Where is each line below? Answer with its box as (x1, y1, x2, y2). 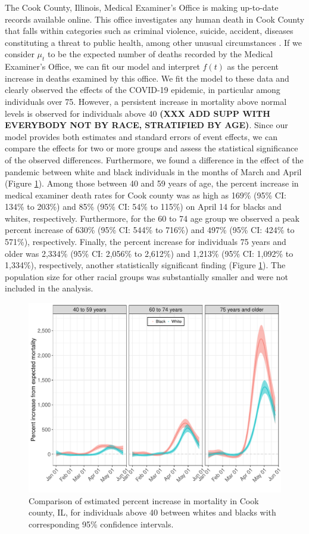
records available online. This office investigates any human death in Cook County (5, 13, 305, 25)
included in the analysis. (5, 282, 93, 294)
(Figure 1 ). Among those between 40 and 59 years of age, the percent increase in (5, 177, 299, 190)
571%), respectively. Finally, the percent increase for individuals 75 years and (5, 235, 286, 248)
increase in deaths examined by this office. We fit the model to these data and (5, 72, 289, 84)
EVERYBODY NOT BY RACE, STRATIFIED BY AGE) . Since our (5, 119, 288, 131)
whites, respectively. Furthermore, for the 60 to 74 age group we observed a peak (5, 212, 299, 224)
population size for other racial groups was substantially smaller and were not (5, 270, 288, 282)
